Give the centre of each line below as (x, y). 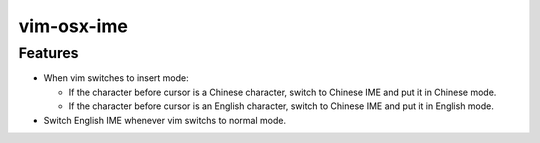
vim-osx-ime (73, 26)
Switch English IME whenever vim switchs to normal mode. (165, 120)
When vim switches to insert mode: (116, 78)
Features (48, 53)
